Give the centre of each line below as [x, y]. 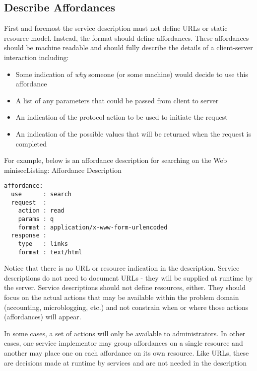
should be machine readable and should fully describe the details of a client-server [128, 47]
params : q [36, 219]
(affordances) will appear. [43, 317]
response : [29, 236]
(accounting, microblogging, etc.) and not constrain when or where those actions [126, 307]
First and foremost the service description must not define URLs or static [116, 28]
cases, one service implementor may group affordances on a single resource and [124, 343]
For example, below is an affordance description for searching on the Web [116, 160]
